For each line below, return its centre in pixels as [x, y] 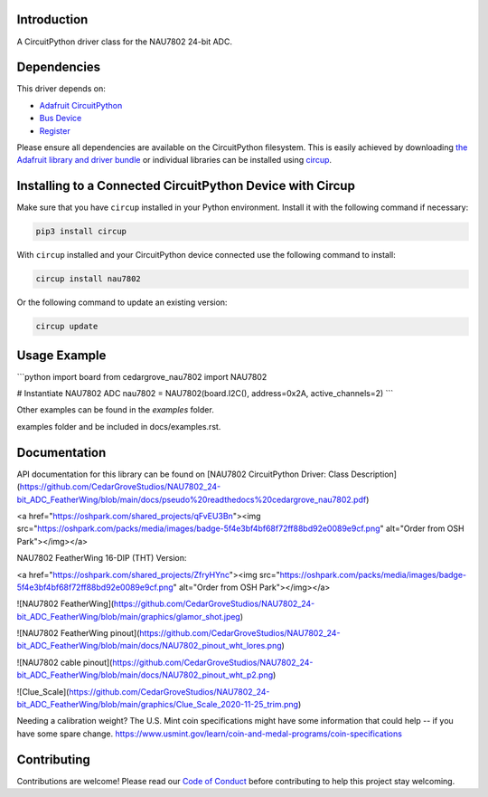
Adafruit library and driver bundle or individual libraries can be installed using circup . [174, 160]
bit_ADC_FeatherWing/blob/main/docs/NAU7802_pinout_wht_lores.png [149, 646]
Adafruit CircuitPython [81, 105]
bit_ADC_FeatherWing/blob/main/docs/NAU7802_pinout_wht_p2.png [145, 675]
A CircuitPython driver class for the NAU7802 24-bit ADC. [124, 42]
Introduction [52, 19]
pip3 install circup [81, 232]
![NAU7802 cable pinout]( [65, 662]
